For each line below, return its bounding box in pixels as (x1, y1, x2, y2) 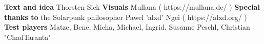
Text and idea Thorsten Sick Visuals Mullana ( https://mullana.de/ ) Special (4, 2, 260, 12)
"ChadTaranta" (4, 31, 51, 42)
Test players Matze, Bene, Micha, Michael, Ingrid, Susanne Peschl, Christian (4, 21, 250, 32)
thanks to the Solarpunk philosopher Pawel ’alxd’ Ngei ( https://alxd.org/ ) (4, 11, 247, 22)
